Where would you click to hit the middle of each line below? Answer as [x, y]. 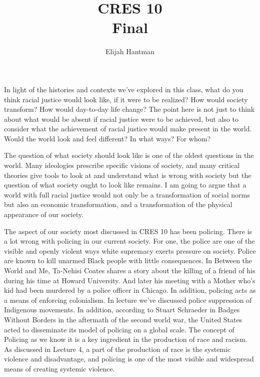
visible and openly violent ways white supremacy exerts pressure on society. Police [130, 250]
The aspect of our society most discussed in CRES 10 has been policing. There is [128, 231]
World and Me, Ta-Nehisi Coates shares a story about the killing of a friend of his [130, 270]
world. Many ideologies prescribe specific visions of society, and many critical [122, 165]
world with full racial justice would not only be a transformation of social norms [127, 194]
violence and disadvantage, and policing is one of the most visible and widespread [129, 359]
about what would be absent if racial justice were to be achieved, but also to [121, 119]
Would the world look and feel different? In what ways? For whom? [107, 138]
